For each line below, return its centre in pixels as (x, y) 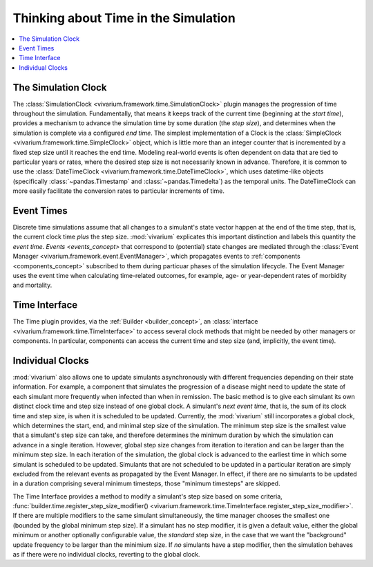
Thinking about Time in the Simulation (124, 18)
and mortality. (32, 285)
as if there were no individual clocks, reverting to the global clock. (106, 555)
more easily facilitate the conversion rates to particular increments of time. (118, 191)
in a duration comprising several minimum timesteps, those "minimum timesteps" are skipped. (146, 483)
